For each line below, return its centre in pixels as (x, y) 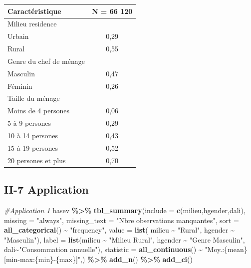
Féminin (20, 86)
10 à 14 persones (33, 135)
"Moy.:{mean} (226, 249)
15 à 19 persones (33, 147)
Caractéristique (34, 11)
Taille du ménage (34, 98)
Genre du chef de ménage (46, 61)
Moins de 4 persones (38, 111)
